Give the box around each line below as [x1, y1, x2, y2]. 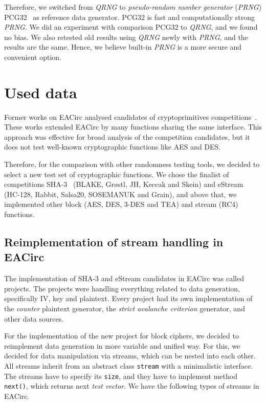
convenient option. [4, 51, 62, 62]
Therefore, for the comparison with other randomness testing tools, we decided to [4, 159, 260, 169]
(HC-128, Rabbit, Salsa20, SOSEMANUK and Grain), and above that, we [4, 188, 237, 199]
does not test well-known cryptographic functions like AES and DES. [4, 141, 221, 152]
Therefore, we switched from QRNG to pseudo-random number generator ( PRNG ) [4, 2, 262, 12]
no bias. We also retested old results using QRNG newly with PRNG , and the [4, 31, 248, 42]
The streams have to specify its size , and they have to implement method [4, 370, 237, 381]
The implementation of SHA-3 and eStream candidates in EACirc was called [4, 273, 245, 284]
